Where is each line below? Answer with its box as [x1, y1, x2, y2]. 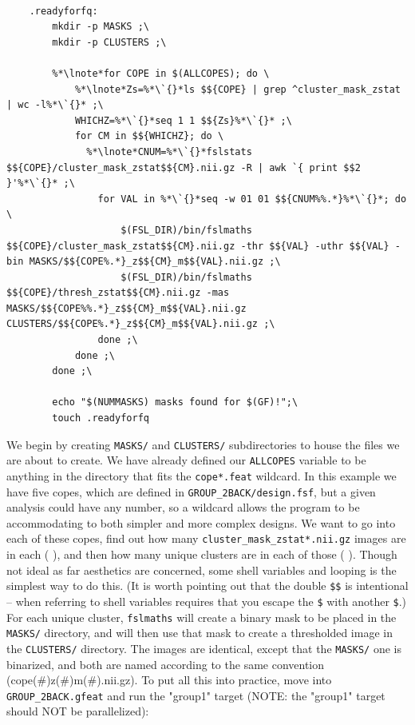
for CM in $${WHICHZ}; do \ [74, 130, 224, 142]
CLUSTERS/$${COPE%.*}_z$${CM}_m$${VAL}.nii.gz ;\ [6, 318, 275, 330]
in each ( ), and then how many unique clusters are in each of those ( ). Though [6, 546, 397, 563]
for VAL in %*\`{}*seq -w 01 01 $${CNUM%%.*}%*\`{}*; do [97, 193, 407, 205]
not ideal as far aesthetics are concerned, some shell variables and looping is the [6, 561, 397, 578]
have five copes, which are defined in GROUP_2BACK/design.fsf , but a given [6, 483, 376, 500]
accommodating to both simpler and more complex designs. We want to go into [6, 514, 396, 531]
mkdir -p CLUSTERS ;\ [52, 36, 167, 48]
